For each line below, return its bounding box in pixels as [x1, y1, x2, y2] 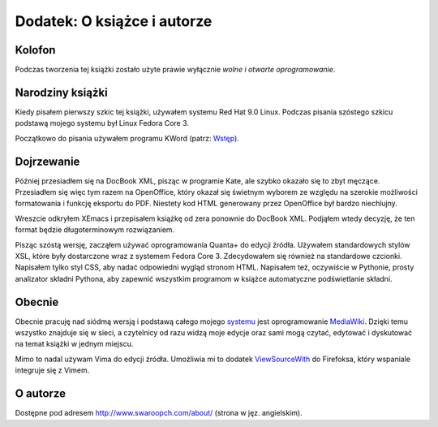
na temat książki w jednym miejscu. [15, 339, 134, 349]
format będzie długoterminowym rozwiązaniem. [15, 225, 175, 235]
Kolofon [15, 43, 56, 57]
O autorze [15, 386, 67, 401]
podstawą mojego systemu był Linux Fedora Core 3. [15, 119, 190, 128]
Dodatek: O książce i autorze [15, 12, 213, 30]
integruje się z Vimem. [15, 365, 90, 375]
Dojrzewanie [15, 154, 80, 168]
